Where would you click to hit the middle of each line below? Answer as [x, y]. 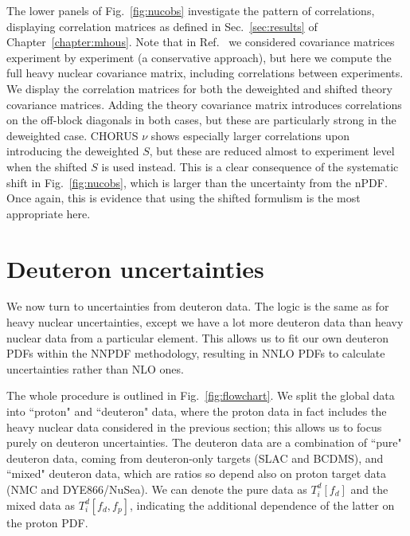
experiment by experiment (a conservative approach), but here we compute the [199, 57]
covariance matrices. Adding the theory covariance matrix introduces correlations [204, 104]
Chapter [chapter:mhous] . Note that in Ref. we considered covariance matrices [201, 42]
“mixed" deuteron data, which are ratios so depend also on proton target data [197, 473]
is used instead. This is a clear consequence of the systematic [250, 166]
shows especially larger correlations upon [250, 135]
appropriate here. [49, 213]
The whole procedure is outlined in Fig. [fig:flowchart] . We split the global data [201, 395]
